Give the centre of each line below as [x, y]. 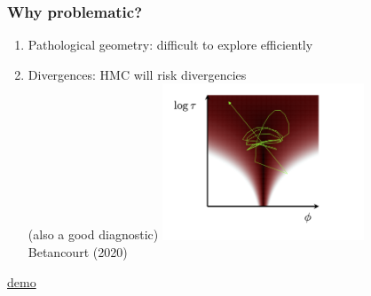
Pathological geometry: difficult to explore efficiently [170, 45]
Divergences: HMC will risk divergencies [137, 74]
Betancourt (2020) [78, 252]
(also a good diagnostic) [93, 234]
